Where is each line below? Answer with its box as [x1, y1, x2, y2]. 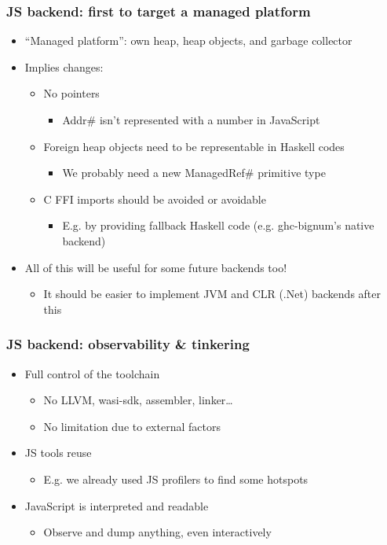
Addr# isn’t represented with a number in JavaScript [62, 112, 320, 127]
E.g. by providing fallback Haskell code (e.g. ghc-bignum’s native [62, 217, 374, 234]
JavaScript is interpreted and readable [24, 497, 209, 514]
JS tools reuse [24, 444, 92, 461]
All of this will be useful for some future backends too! [24, 259, 287, 275]
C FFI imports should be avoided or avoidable [43, 190, 266, 207]
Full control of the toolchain [24, 365, 160, 381]
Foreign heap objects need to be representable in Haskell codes [43, 138, 345, 154]
